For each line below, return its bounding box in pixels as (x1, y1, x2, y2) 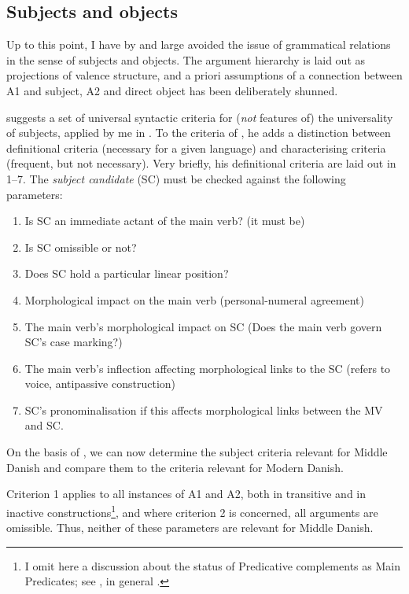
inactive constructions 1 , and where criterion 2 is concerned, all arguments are (6, 501, 378, 520)
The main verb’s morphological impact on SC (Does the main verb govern (24, 318, 382, 334)
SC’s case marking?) (24, 334, 123, 350)
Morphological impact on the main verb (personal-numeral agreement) (24, 291, 364, 308)
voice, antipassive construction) (24, 375, 176, 392)
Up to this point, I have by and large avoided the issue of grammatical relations (6, 36, 391, 53)
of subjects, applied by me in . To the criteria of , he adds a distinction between (6, 124, 391, 141)
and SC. (24, 417, 64, 434)
